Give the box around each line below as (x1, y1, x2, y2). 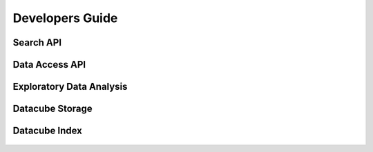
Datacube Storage (12, 103, 93, 115)
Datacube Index (12, 125, 82, 137)
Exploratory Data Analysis (12, 81, 128, 93)
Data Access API (12, 59, 86, 70)
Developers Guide (12, 10, 118, 26)
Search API (12, 37, 62, 48)
